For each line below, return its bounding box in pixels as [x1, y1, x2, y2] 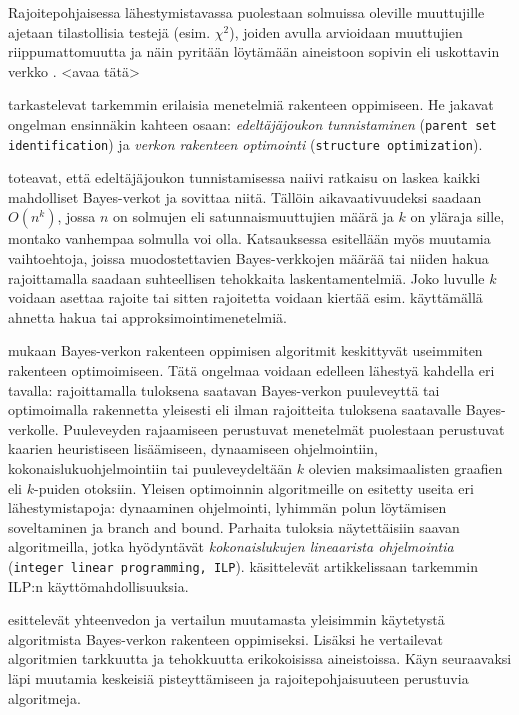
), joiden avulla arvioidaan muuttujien [229, 21, 463, 42]
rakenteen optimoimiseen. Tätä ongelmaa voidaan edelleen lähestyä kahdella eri [8, 360, 495, 381]
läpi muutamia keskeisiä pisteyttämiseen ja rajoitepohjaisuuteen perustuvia [8, 668, 469, 688]
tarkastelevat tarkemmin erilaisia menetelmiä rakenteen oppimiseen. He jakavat [8, 94, 494, 115]
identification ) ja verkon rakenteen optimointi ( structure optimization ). [8, 133, 483, 154]
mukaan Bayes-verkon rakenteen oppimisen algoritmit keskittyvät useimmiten [8, 340, 483, 361]
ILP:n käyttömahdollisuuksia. [8, 575, 189, 596]
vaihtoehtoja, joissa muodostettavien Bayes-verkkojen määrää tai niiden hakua [8, 248, 489, 269]
